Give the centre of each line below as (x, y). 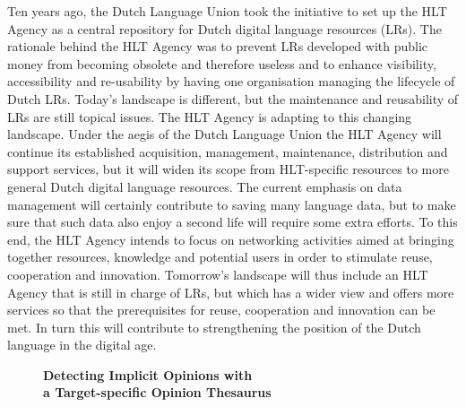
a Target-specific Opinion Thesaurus (157, 392)
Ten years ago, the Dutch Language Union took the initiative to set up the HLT (227, 11)
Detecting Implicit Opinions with (148, 374)
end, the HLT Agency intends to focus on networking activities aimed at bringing (231, 239)
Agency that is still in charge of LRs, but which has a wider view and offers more (231, 292)
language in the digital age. (82, 345)
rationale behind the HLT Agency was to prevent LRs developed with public (218, 46)
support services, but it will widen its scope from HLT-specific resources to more (228, 169)
